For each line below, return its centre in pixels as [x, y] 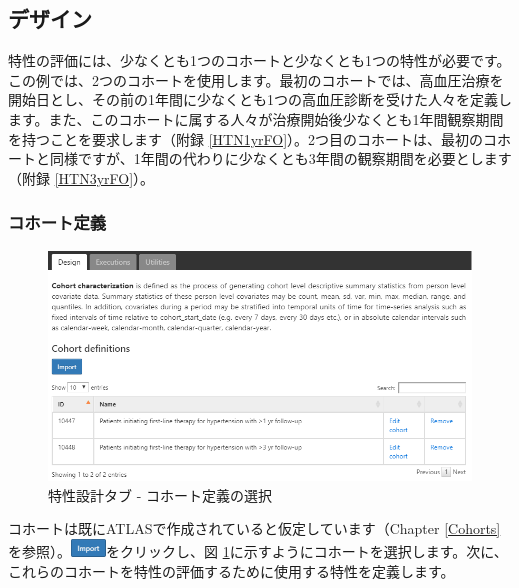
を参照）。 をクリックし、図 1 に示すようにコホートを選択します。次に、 [258, 551]
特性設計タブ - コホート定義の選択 [160, 494]
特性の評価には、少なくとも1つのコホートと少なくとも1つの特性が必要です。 [259, 60]
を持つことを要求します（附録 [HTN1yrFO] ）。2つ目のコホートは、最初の [246, 138]
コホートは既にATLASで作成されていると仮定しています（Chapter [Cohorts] [254, 528]
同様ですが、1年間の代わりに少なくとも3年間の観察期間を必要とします [280, 158]
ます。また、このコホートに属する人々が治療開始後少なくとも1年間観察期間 [256, 118]
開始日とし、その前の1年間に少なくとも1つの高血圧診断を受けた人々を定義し [260, 99]
